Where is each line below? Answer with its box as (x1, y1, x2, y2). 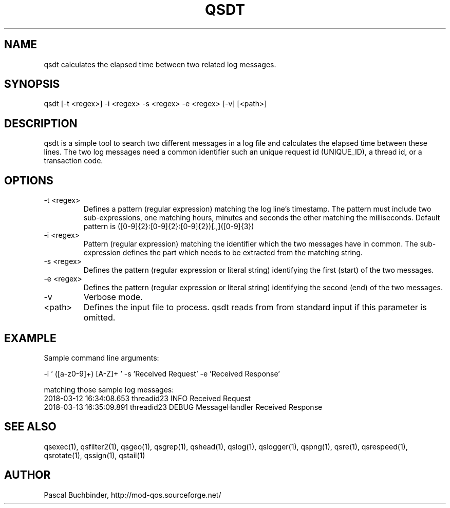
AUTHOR (4, 468, 51, 482)
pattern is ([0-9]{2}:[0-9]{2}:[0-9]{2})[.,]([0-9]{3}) (83, 222, 254, 231)
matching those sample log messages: (44, 385, 174, 394)
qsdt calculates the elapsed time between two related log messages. (44, 60, 276, 69)
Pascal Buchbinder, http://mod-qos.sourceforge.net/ (44, 490, 221, 499)
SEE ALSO (4, 420, 57, 434)
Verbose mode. (83, 292, 143, 303)
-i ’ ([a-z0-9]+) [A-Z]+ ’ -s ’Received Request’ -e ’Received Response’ (44, 369, 280, 378)
